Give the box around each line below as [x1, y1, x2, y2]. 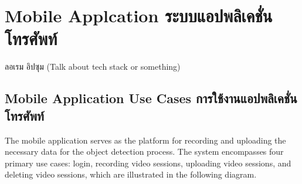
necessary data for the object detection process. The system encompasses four [5, 145, 284, 158]
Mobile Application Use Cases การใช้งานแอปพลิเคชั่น [5, 89, 297, 107]
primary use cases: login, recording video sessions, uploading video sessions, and [5, 156, 291, 169]
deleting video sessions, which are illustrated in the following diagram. [5, 168, 257, 180]
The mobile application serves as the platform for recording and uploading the [5, 134, 286, 146]
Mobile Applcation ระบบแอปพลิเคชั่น [5, 4, 273, 28]
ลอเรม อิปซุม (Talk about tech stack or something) [5, 60, 181, 73]
